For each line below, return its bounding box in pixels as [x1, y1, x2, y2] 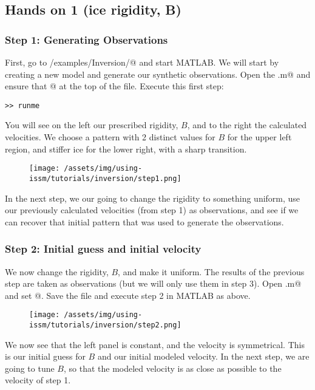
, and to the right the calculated [187, 118, 307, 131]
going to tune [5, 361, 55, 374]
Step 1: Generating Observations [5, 32, 168, 47]
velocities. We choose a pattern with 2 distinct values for [5, 131, 215, 143]
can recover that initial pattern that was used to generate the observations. [5, 215, 284, 228]
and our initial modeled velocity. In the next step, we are [97, 350, 310, 363]
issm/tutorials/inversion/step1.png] [29, 174, 181, 183]
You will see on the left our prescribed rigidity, [5, 118, 178, 131]
